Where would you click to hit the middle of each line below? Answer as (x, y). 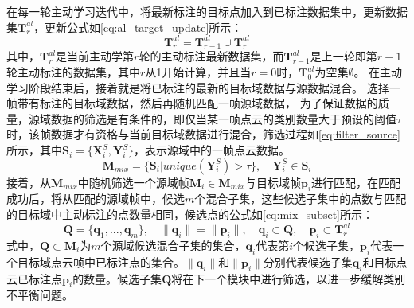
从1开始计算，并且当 (198, 72)
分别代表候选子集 (308, 261)
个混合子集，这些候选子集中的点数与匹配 (301, 199)
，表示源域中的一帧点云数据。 (211, 150)
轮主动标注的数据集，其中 (73, 72)
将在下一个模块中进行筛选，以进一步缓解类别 (289, 278)
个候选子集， (327, 245)
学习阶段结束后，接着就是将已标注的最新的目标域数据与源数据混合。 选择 (198, 87)
